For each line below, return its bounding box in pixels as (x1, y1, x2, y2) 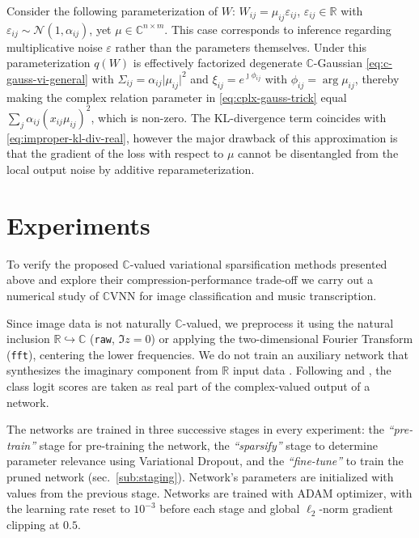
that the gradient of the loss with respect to (6, 145, 224, 162)
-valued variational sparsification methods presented (129, 255, 387, 272)
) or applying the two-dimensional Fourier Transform (150, 330, 413, 347)
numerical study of (6, 286, 99, 303)
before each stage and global (159, 500, 300, 517)
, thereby (354, 70, 400, 87)
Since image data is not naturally (6, 314, 171, 331)
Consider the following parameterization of (6, 2, 218, 19)
